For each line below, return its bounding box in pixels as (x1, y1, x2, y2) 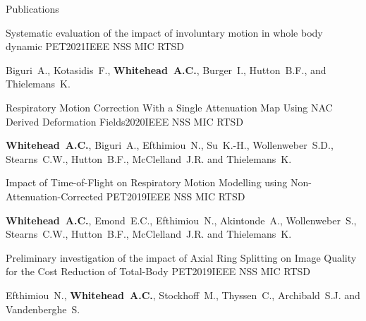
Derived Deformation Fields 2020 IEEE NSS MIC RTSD (6, 114, 243, 128)
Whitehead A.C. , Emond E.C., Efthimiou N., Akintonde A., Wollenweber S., (6, 212, 357, 227)
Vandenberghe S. (6, 301, 80, 316)
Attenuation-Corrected (6, 188, 104, 203)
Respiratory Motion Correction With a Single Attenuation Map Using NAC (6, 99, 333, 114)
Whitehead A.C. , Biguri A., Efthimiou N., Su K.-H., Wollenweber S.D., (6, 138, 334, 152)
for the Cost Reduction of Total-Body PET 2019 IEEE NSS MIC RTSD (6, 264, 311, 279)
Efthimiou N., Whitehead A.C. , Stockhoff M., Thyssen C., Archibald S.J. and (6, 287, 360, 302)
